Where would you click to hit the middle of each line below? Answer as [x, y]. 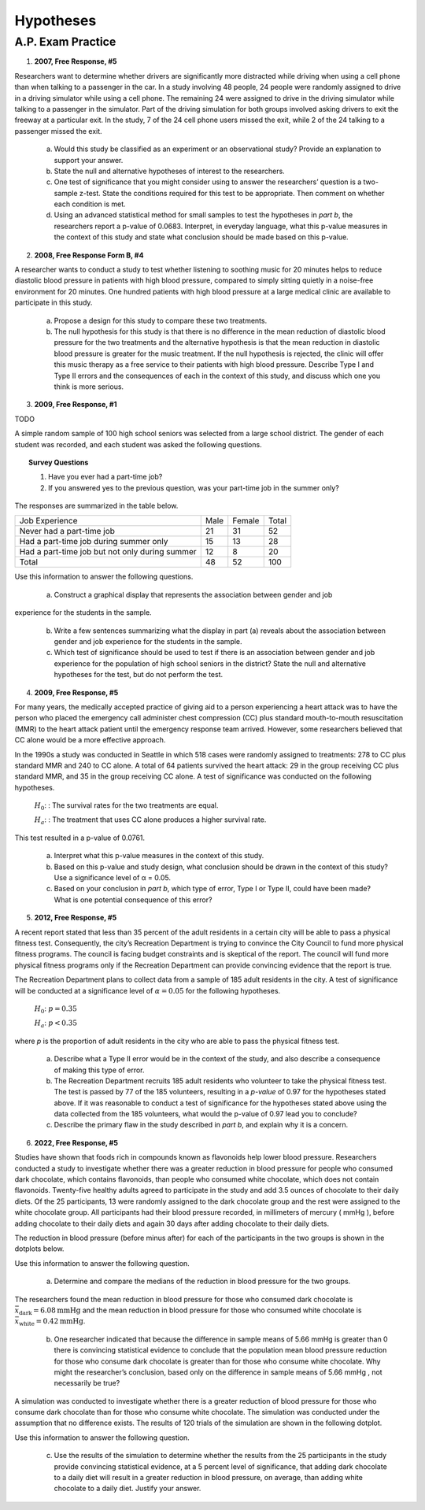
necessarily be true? [87, 1383]
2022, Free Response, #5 [76, 1142]
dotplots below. [39, 1249]
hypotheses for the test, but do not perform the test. [139, 675]
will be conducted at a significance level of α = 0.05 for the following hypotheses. [148, 990]
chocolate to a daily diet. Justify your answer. [128, 1489]
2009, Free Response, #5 [76, 692]
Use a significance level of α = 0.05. [112, 878]
